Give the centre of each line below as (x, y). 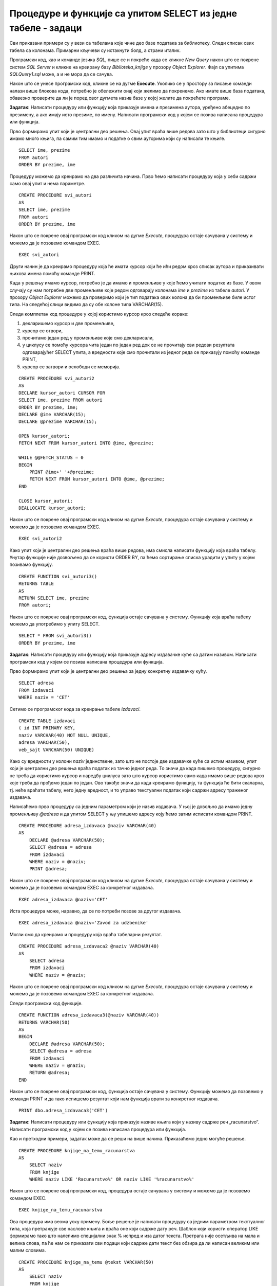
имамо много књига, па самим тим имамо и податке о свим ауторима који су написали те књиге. (117, 138)
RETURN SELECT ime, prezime (54, 598)
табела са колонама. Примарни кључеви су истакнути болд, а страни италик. (95, 50)
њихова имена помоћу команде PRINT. (53, 273)
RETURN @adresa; (50, 1073)
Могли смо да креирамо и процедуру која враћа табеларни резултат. (86, 934)
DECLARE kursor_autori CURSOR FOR (62, 393)
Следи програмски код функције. (46, 1003)
